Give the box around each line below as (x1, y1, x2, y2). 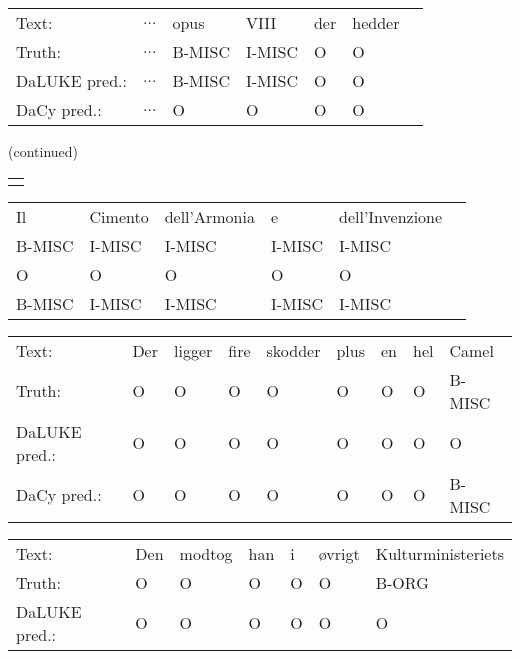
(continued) (8, 141, 79, 161)
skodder (266, 338, 321, 362)
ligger (173, 338, 213, 362)
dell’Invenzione (338, 204, 443, 228)
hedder (352, 11, 400, 34)
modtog (179, 541, 233, 565)
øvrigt (318, 541, 360, 565)
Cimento (89, 204, 149, 228)
